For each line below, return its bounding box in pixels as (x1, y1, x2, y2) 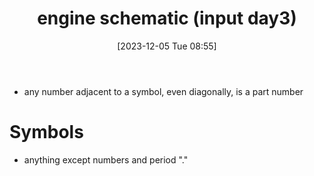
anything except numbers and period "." (23, 153, 189, 166)
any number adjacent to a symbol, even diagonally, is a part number (23, 85, 304, 97)
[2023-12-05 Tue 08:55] (117, 40, 217, 52)
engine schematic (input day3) (37, 7, 297, 30)
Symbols (9, 121, 84, 144)
